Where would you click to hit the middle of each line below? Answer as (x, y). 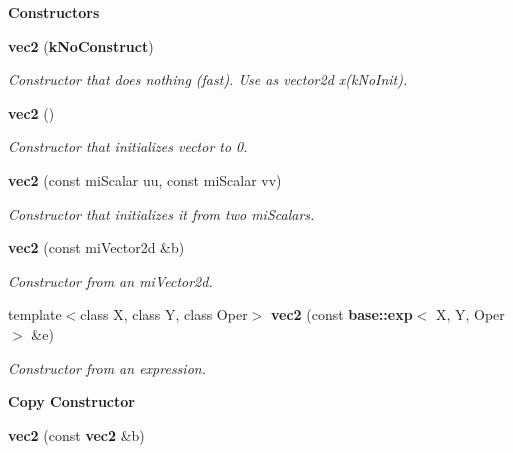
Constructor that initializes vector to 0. (128, 146)
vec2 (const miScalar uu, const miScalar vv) (145, 179)
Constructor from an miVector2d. (110, 280)
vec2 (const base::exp (341, 314)
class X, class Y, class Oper (164, 314)
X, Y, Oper (470, 314)
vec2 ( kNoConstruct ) (81, 45)
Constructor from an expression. (107, 367)
